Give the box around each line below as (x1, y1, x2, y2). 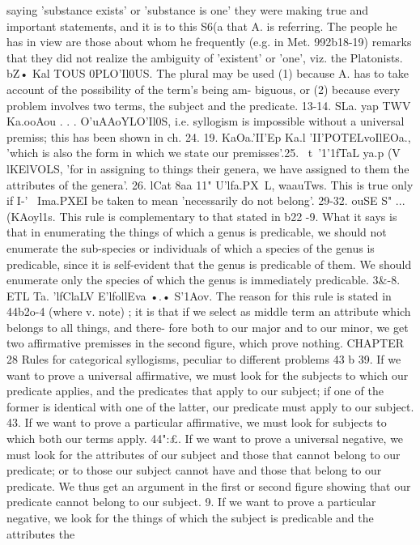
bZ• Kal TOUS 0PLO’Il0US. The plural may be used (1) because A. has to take (6, 65, 409, 82)
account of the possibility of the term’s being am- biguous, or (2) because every (6, 80, 401, 97)
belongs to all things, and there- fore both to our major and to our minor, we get (6, 318, 409, 335)
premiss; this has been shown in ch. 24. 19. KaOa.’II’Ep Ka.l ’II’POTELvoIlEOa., (6, 128, 411, 145)
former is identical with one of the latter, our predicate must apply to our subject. (6, 398, 414, 415)
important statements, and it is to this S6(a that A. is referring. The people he (6, 17, 397, 34)
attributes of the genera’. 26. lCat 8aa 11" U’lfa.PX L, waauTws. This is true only (6, 176, 414, 193)
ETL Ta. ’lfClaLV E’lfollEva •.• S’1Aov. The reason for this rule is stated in (6, 287, 392, 304)
